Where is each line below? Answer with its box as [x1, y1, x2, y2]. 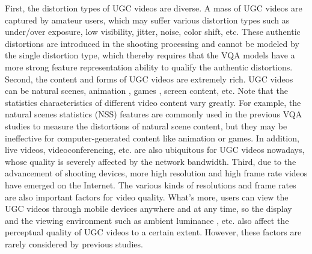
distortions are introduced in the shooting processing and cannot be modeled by [5, 37, 299, 49]
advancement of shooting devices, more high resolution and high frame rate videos [5, 167, 308, 179]
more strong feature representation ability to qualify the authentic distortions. [5, 60, 293, 73]
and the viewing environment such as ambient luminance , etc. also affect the [5, 214, 289, 226]
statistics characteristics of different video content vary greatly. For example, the [5, 96, 301, 108]
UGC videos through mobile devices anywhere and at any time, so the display [5, 202, 292, 215]
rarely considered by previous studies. [5, 237, 143, 250]
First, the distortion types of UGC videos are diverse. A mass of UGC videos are [5, 2, 302, 14]
